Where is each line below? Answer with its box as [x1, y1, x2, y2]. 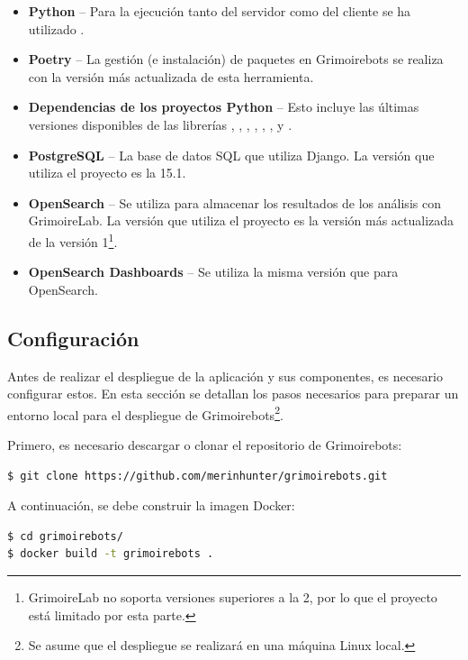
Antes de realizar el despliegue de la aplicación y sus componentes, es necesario [7, 366, 443, 385]
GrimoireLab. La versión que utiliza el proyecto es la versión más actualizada [28, 211, 454, 230]
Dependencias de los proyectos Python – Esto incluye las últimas [28, 97, 419, 116]
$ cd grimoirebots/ [7, 529, 123, 543]
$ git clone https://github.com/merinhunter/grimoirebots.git [7, 469, 388, 482]
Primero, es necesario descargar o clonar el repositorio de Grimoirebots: [7, 435, 402, 454]
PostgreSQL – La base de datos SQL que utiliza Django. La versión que [28, 145, 435, 164]
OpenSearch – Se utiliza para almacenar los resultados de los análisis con [28, 193, 441, 212]
